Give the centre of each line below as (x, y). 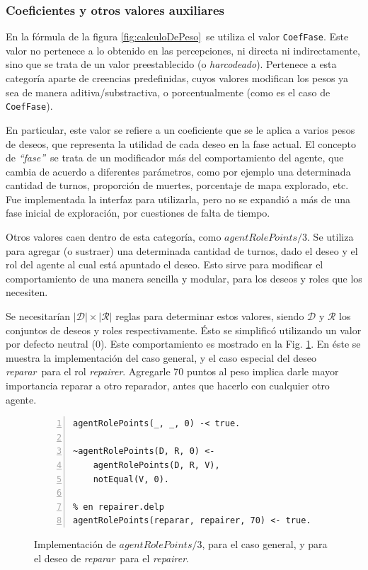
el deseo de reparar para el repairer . (112, 558)
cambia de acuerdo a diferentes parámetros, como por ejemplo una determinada (178, 171)
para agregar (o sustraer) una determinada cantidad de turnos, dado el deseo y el (182, 250)
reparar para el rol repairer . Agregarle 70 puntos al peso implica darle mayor (172, 371)
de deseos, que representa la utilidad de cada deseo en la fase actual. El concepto (181, 143)
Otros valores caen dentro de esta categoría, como (114, 237)
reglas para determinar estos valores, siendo (210, 316)
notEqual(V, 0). (131, 479)
